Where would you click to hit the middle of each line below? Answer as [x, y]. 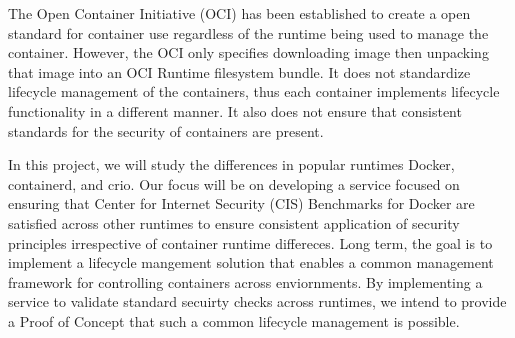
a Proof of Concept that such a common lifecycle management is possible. [234, 320]
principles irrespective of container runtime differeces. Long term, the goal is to [250, 242]
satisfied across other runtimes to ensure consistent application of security [234, 222]
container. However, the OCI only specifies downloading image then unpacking [248, 52]
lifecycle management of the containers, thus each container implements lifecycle [254, 91]
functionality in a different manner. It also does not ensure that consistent [235, 110]
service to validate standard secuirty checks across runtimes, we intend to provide [257, 301]
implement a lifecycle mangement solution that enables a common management [251, 262]
